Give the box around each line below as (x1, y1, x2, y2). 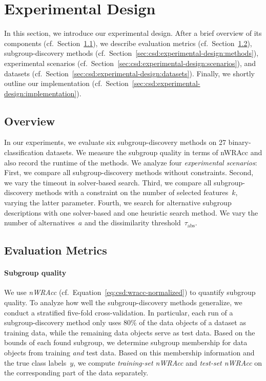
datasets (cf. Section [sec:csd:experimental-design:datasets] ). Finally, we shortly (4, 68, 255, 78)
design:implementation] (4, 88, 77, 98)
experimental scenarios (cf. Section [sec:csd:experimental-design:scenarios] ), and (4, 57, 256, 68)
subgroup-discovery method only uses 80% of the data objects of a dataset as (4, 317, 246, 328)
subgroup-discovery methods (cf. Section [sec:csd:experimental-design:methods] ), (4, 48, 259, 58)
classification (4, 147, 44, 158)
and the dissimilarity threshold (84, 217, 181, 228)
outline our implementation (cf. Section (4, 78, 129, 89)
